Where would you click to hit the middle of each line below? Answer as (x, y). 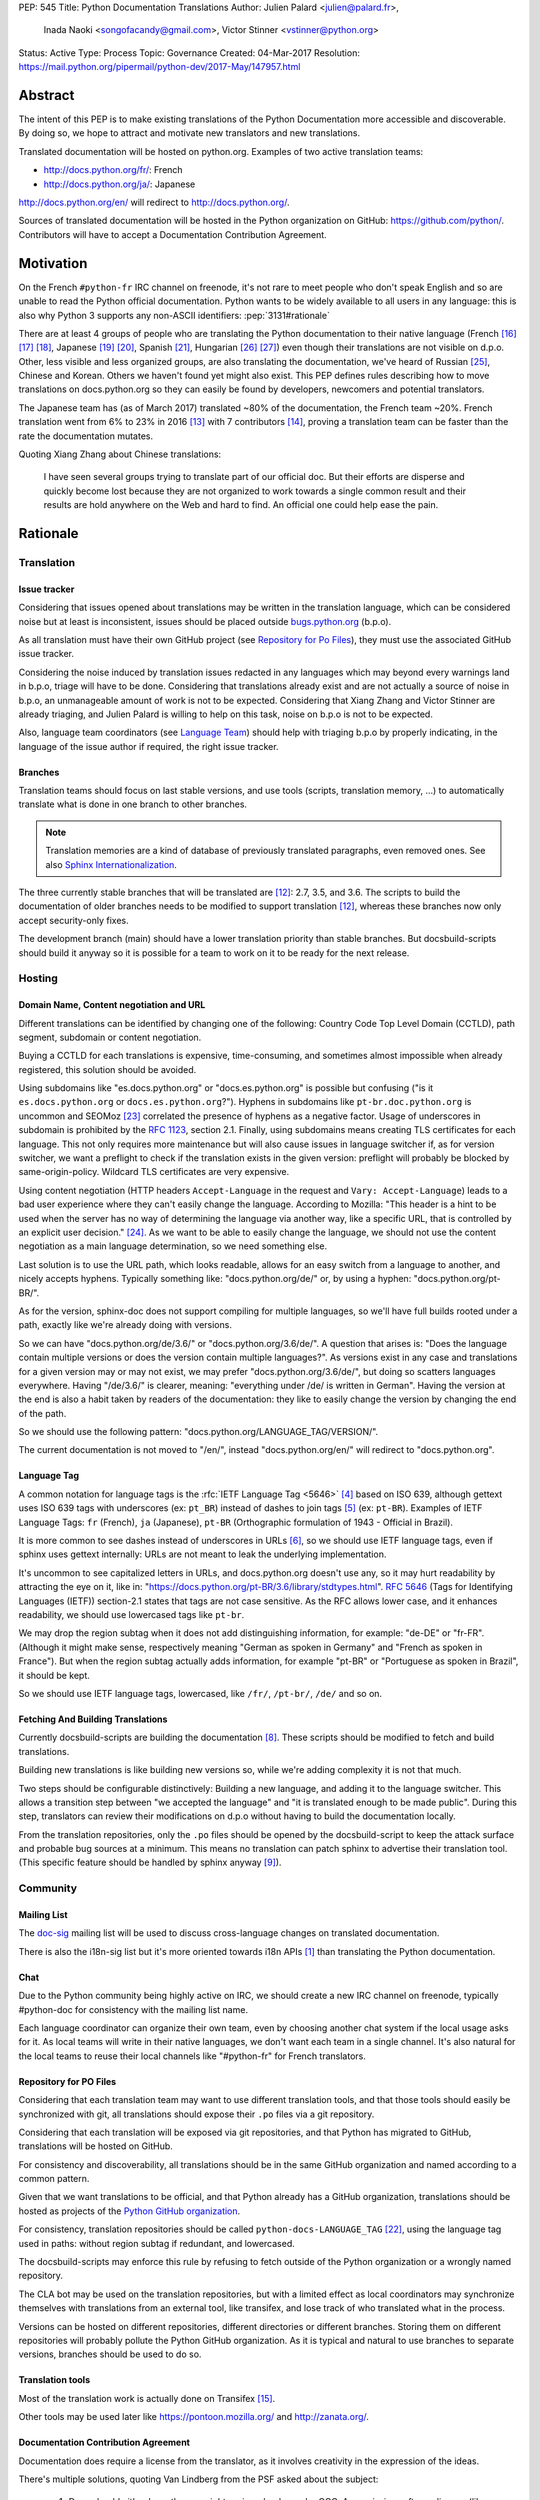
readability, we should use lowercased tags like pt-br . (131, 1614)
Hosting (38, 978)
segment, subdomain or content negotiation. (110, 1037)
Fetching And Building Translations (93, 1719)
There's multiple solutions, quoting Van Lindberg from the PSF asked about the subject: (198, 2479)
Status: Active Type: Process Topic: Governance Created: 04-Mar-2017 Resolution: (189, 52)
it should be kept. (54, 1675)
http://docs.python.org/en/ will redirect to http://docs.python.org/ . (154, 202)
